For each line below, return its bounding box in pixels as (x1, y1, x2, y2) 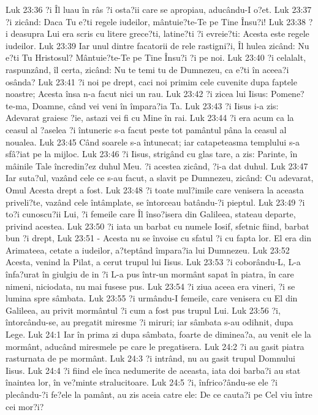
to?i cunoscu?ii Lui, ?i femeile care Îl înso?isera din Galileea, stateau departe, (6, 207, 296, 220)
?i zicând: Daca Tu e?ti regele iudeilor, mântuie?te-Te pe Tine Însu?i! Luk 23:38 (6, 15, 306, 28)
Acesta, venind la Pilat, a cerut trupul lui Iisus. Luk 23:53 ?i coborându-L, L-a (6, 255, 301, 268)
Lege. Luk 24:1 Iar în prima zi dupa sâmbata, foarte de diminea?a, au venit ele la (6, 328, 311, 341)
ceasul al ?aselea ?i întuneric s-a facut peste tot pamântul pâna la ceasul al (6, 123, 287, 136)
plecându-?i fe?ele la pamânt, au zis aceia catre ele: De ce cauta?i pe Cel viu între (6, 388, 312, 400)
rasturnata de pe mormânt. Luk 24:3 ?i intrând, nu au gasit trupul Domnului (6, 352, 295, 365)
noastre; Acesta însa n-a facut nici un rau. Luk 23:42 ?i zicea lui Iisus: (6, 87, 268, 100)
